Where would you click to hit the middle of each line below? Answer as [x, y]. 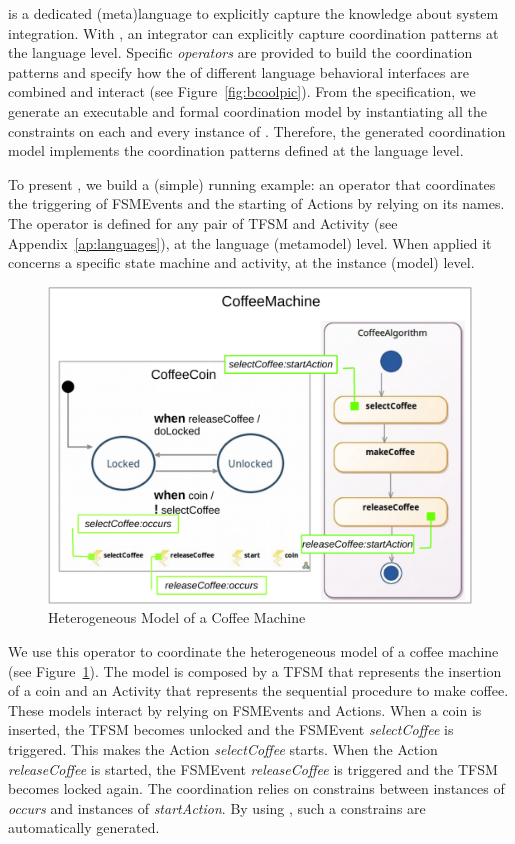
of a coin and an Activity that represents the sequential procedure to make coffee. [258, 690]
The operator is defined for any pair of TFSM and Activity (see [203, 222]
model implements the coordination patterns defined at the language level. [236, 150]
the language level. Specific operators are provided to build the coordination [240, 52]
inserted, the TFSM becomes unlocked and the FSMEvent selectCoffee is [231, 729]
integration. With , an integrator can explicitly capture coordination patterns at [253, 32]
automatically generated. [84, 827]
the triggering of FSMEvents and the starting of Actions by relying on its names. [256, 203]
